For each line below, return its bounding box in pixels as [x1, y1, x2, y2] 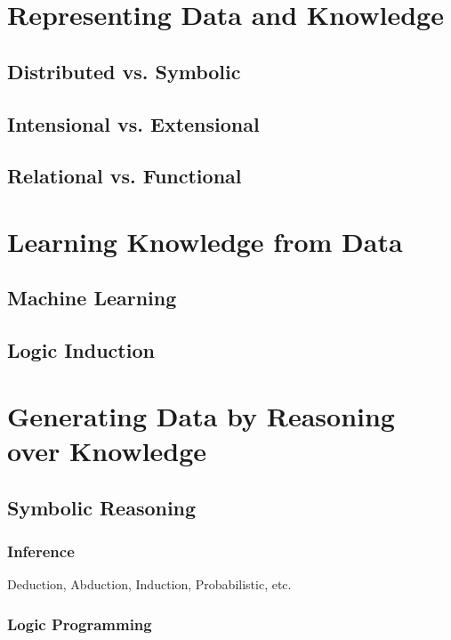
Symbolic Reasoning [7, 493, 197, 521]
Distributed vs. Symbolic [7, 57, 241, 85]
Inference [7, 539, 75, 562]
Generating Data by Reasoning [7, 397, 395, 433]
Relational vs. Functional [7, 162, 242, 190]
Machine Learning [7, 284, 177, 312]
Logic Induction [7, 336, 155, 364]
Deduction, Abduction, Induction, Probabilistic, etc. [7, 575, 292, 594]
